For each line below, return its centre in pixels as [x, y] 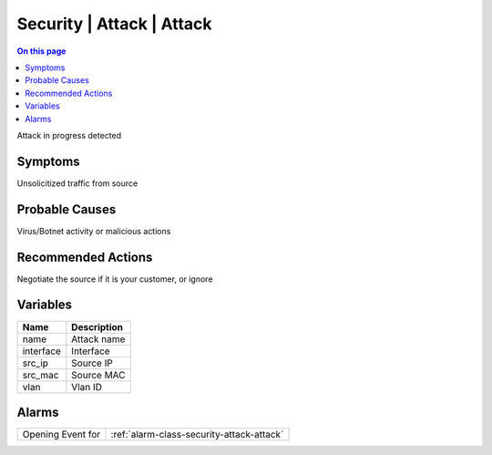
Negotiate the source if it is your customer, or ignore [115, 279]
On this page [41, 51]
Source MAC [99, 375]
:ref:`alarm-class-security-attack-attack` [197, 435]
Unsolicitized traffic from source [77, 183]
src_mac [41, 375]
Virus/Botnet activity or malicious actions [94, 231]
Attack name [98, 339]
